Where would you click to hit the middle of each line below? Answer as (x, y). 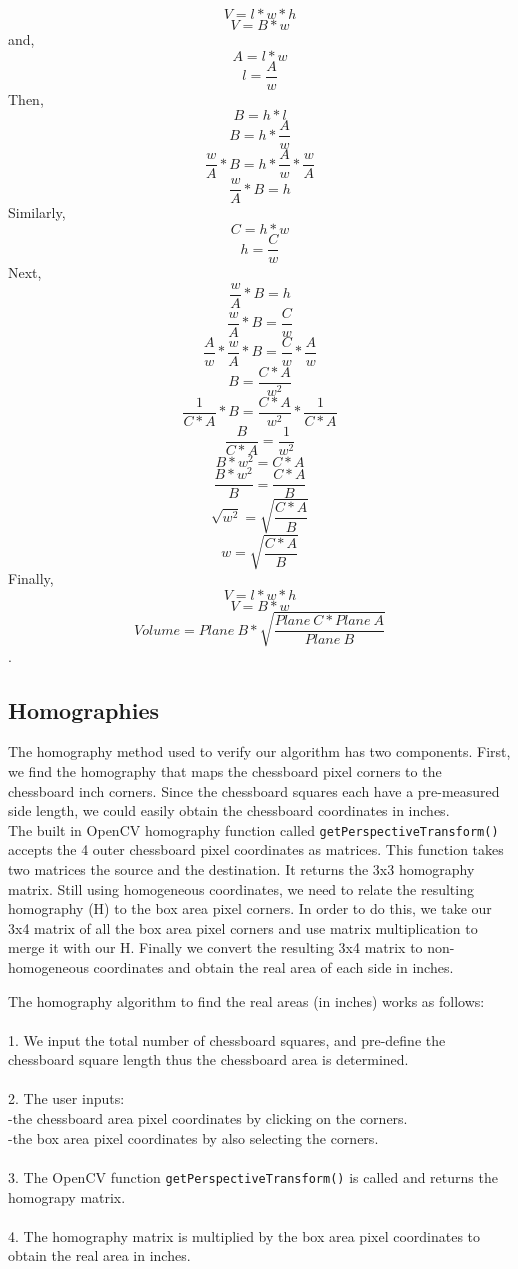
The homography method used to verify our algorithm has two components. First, (259, 751)
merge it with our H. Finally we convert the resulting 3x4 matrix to (215, 947)
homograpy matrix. (67, 1196)
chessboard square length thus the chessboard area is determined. (208, 1059)
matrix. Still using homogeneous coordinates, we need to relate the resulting (241, 888)
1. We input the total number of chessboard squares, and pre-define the (227, 1039)
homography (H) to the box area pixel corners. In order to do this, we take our (250, 908)
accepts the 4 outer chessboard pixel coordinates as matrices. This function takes (256, 849)
